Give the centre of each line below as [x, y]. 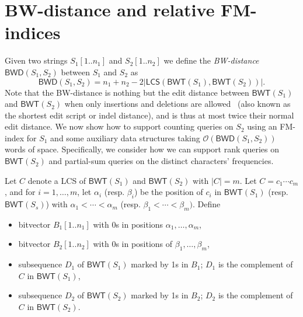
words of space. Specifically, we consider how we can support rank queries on [142, 149]
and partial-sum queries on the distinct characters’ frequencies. [161, 161]
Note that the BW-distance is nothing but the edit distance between [127, 92]
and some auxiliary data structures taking [125, 137]
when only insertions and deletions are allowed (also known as [177, 104]
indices [33, 32]
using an [262, 126]
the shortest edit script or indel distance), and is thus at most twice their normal [149, 115]
